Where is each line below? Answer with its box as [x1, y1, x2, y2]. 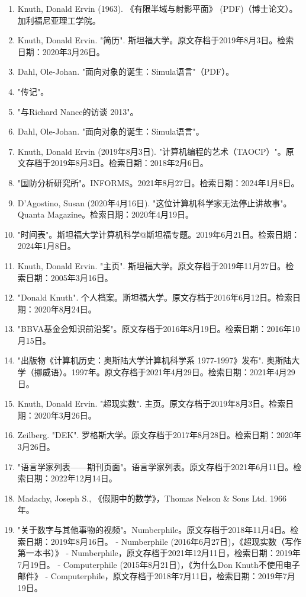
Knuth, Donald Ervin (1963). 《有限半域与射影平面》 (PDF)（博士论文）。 [17, 2, 298, 14]
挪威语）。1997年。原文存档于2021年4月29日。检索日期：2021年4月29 [34, 366, 295, 378]
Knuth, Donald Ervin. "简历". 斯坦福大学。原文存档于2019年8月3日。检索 [17, 34, 294, 46]
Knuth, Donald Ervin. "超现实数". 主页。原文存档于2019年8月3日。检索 [17, 397, 286, 410]
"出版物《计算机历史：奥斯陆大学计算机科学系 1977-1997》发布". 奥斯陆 [17, 354, 292, 366]
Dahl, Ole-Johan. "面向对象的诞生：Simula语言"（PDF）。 [17, 65, 234, 78]
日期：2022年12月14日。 [25, 472, 117, 484]
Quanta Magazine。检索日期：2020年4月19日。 [17, 208, 194, 221]
